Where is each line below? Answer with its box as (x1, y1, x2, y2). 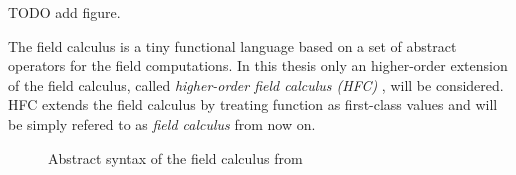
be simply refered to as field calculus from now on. (8, 113, 316, 134)
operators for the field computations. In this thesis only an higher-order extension (8, 55, 508, 76)
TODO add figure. (8, 2, 121, 22)
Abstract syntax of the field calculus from (48, 147, 303, 168)
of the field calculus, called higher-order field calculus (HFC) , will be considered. (8, 74, 504, 95)
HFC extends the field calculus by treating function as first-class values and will (8, 94, 498, 115)
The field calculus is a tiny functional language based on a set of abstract (8, 35, 457, 56)
